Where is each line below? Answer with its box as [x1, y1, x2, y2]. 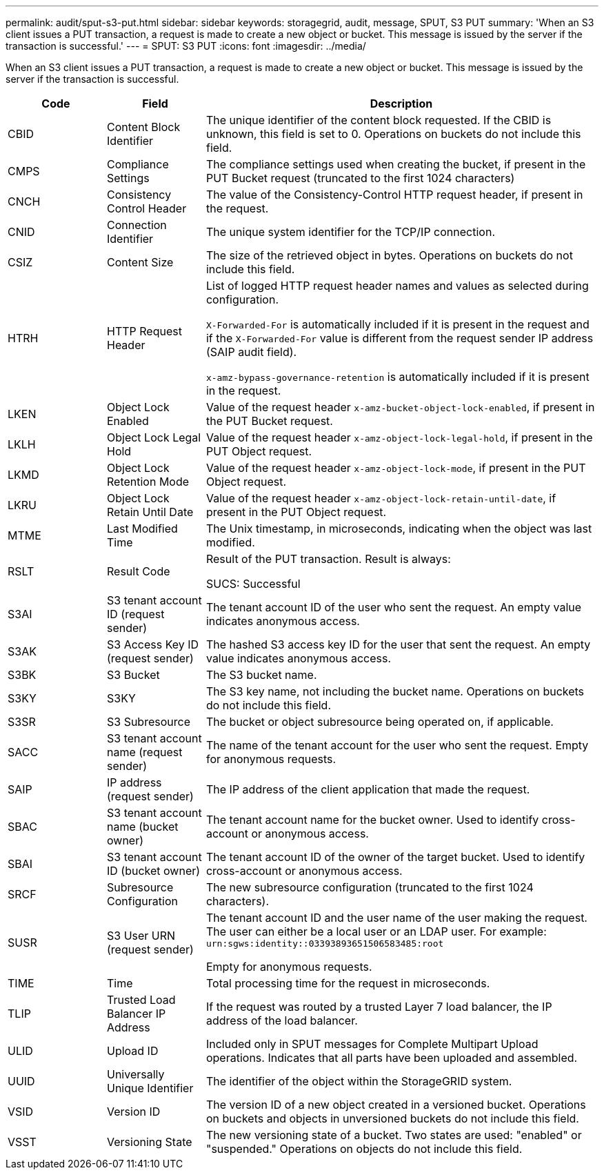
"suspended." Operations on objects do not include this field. [205, 1142, 523, 1156]
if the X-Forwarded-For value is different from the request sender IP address [205, 331, 594, 345]
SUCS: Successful [205, 577, 301, 591]
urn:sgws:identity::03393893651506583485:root [205, 938, 444, 949]
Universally [106, 1067, 165, 1081]
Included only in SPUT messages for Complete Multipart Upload [205, 1037, 538, 1051]
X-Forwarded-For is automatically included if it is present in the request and [205, 317, 590, 331]
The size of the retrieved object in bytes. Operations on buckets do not [205, 248, 573, 262]
